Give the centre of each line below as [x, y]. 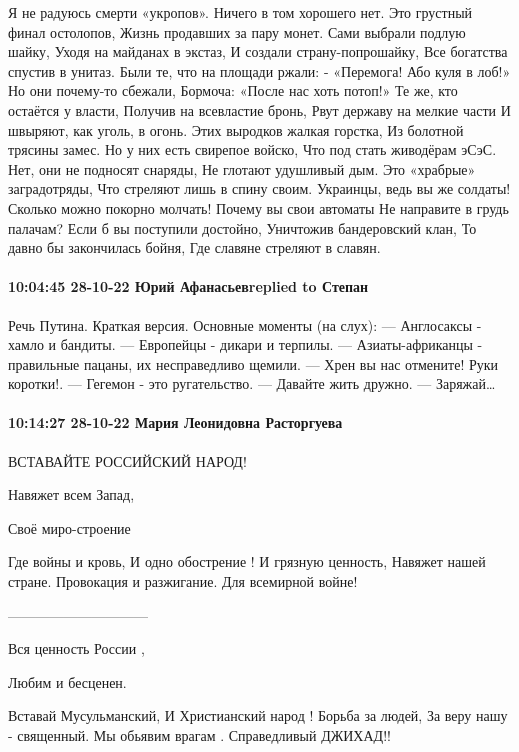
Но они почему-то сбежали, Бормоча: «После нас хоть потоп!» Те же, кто [233, 90]
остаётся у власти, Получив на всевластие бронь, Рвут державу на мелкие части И [259, 109]
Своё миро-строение [69, 527]
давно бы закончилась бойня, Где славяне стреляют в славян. [194, 247]
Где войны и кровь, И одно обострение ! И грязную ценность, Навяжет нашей [247, 561]
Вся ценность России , [76, 648]
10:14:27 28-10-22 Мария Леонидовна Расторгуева [175, 422]
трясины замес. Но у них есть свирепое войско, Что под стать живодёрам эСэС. [252, 149]
